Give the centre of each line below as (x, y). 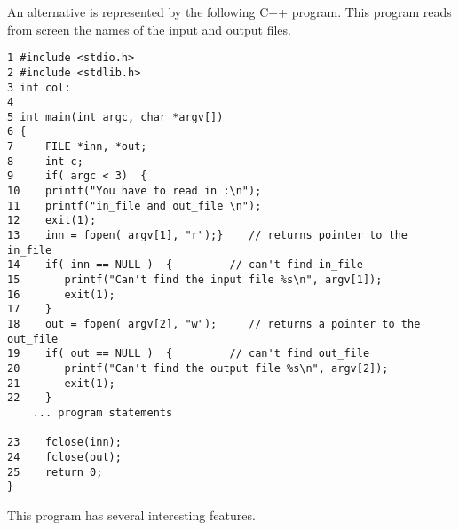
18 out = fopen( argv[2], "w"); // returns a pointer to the (214, 324)
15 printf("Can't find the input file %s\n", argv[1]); (195, 280)
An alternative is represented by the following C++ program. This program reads (229, 12)
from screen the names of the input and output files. (149, 29)
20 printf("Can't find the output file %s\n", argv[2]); (198, 368)
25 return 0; (55, 472)
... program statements (103, 412)
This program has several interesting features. (131, 514)
